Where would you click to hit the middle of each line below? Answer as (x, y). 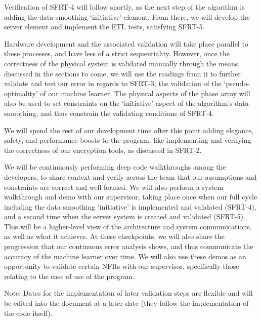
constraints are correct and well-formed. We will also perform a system (114, 187)
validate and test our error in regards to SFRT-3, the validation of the (113, 83)
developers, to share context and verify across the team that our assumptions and (130, 176)
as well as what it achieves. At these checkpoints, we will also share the (115, 236)
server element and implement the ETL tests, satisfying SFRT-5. (104, 27)
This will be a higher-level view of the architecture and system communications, (128, 226)
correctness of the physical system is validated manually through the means (121, 63)
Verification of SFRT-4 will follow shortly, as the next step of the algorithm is (124, 7)
